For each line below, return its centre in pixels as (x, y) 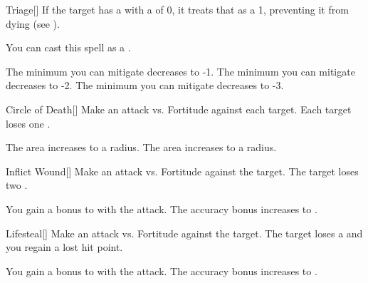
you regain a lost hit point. (64, 247)
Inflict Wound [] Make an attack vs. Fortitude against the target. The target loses (182, 171)
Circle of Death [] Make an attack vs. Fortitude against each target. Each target (179, 109)
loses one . (28, 123)
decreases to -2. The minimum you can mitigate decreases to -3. (145, 85)
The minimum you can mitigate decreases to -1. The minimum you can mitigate (180, 71)
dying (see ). (33, 23)
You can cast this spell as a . (68, 47)
